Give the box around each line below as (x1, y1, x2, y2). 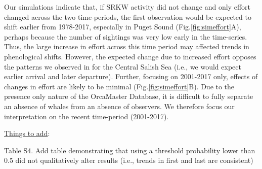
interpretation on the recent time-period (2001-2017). (4, 111, 169, 121)
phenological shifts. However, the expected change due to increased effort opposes (4, 51, 256, 61)
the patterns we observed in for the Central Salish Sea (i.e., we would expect (4, 61, 241, 72)
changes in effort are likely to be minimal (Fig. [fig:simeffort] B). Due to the (4, 81, 235, 91)
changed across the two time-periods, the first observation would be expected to (4, 11, 251, 22)
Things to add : (4, 128, 50, 139)
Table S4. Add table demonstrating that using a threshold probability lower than (4, 145, 255, 155)
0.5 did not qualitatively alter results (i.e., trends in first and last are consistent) (4, 155, 253, 165)
